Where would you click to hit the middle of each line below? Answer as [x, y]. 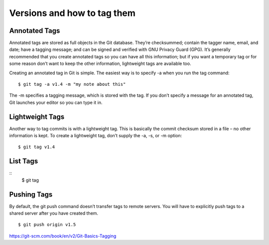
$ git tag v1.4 [37, 147]
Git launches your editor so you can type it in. [56, 102]
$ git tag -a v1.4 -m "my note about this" [72, 84]
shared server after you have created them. [54, 213]
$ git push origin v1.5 [47, 225]
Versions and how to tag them [72, 13]
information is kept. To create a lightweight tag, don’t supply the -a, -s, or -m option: [96, 136]
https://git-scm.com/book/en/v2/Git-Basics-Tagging [63, 236]
